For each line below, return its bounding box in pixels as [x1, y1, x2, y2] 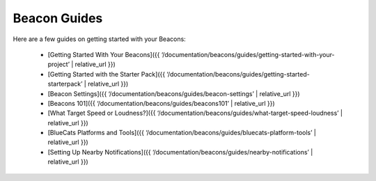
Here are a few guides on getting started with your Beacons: [13, 35, 186, 43]
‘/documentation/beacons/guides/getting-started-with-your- [161, 50, 335, 58]
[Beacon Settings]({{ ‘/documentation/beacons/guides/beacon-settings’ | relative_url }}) [47, 89, 300, 97]
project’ [47, 60, 70, 69]
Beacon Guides [13, 10, 103, 26]
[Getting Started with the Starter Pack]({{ [47, 70, 166, 78]
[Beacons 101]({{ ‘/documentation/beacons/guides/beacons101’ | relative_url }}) [47, 99, 275, 107]
